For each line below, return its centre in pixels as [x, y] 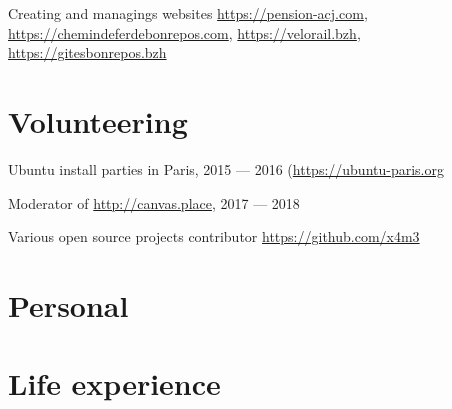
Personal [68, 304]
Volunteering [98, 120]
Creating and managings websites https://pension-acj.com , [188, 13]
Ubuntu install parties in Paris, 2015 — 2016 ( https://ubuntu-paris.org [226, 168]
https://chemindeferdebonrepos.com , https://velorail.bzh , [184, 32]
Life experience [114, 383]
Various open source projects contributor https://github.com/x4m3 [214, 236]
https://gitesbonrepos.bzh [87, 52]
